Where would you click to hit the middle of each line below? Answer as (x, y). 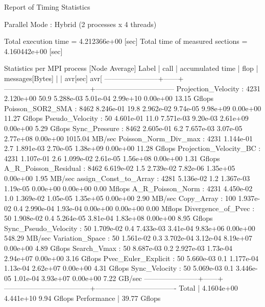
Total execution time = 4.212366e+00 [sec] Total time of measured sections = (126, 41)
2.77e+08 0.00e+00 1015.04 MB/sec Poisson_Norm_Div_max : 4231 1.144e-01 (128, 138)
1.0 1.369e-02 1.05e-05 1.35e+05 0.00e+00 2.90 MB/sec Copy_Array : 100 (120, 198)
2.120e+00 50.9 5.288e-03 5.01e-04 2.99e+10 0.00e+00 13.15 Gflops (109, 98)
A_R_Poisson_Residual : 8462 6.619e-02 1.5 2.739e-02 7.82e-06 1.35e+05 (120, 168)
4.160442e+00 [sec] (33, 51)
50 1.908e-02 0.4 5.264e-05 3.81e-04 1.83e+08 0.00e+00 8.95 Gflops (109, 218)
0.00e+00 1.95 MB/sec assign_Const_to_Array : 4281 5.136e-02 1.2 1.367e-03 (127, 178)
